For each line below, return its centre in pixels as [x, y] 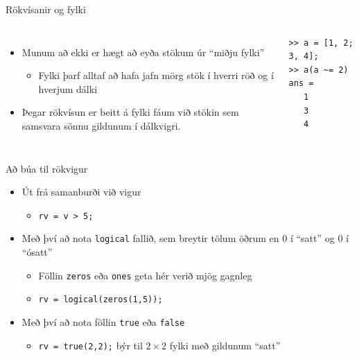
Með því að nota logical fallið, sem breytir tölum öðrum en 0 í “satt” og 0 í [185, 238]
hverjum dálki [68, 88]
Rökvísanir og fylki [46, 9]
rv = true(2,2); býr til [90, 345]
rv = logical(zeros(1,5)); [101, 300]
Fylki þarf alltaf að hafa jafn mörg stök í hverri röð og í [156, 75]
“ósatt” [37, 252]
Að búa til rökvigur [47, 168]
